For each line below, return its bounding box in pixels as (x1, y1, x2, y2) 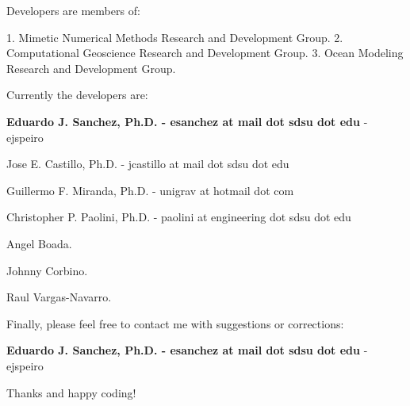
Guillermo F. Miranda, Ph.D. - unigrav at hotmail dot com (6, 182, 294, 198)
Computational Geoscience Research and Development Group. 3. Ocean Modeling (6, 44, 404, 61)
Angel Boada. (6, 235, 72, 251)
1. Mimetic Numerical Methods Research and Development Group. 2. (6, 29, 343, 45)
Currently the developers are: (6, 86, 148, 103)
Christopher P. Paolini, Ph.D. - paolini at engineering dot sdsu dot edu (6, 209, 351, 225)
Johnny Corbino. (6, 262, 88, 278)
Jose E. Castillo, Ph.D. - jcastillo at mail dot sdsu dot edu (6, 155, 289, 172)
